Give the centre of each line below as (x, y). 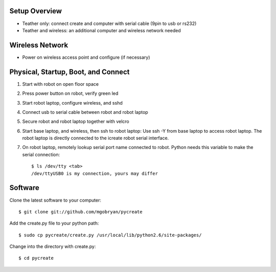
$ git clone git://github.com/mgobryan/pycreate (80, 212)
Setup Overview (36, 11)
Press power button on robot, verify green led (70, 93)
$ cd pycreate (36, 258)
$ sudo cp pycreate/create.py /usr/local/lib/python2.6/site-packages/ (110, 235)
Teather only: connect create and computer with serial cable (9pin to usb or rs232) (109, 23)
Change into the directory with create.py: (53, 246)
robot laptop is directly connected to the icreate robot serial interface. (96, 138)
